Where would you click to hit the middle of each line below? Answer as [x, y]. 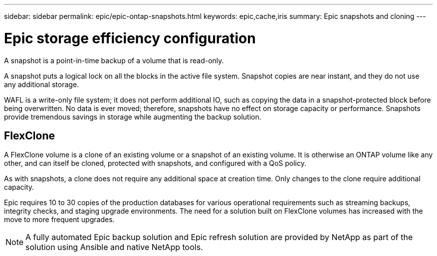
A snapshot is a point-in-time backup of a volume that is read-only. [114, 60]
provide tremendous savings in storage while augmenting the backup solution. [133, 117]
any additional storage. [42, 84]
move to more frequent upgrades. [59, 220]
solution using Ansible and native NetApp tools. [114, 247]
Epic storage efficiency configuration [130, 38]
